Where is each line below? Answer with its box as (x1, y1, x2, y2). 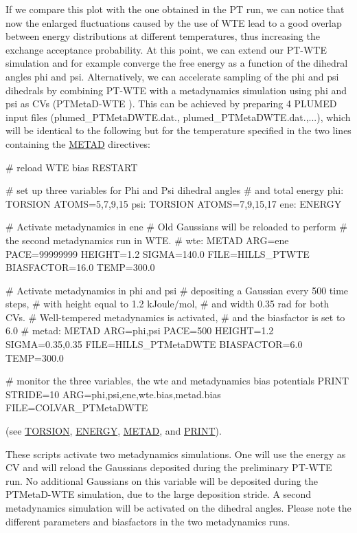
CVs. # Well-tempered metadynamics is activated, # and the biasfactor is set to (5, 309, 345, 324)
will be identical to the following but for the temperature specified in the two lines (5, 123, 352, 138)
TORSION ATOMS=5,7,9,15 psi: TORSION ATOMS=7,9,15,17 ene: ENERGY (5, 196, 342, 210)
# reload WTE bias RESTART (5, 160, 138, 174)
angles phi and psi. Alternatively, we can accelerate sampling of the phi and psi (5, 69, 339, 83)
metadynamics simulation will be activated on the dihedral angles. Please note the (5, 501, 352, 514)
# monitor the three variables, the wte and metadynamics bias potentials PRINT (5, 373, 349, 388)
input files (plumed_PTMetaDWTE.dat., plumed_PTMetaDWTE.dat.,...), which (5, 109, 351, 124)
